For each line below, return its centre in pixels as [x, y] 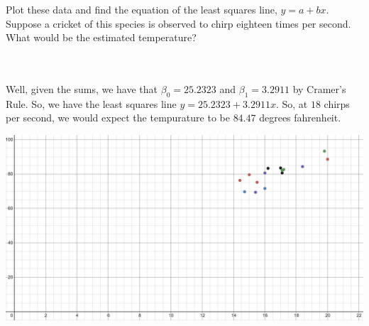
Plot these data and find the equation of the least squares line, [142, 9]
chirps [337, 103]
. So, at [292, 103]
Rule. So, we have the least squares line [91, 103]
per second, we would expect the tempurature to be [118, 118]
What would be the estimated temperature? [101, 37]
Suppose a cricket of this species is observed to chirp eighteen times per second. [178, 23]
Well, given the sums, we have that [82, 88]
